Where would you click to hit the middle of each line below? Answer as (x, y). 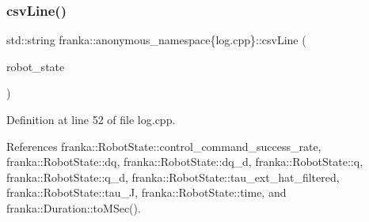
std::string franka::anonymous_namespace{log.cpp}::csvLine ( (156, 40)
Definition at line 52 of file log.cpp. (91, 119)
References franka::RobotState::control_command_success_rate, (164, 146)
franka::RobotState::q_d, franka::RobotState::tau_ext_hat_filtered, (173, 177)
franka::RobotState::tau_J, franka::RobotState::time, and (146, 192)
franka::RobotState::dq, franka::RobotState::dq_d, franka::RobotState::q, (185, 162)
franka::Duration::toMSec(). (74, 207)
